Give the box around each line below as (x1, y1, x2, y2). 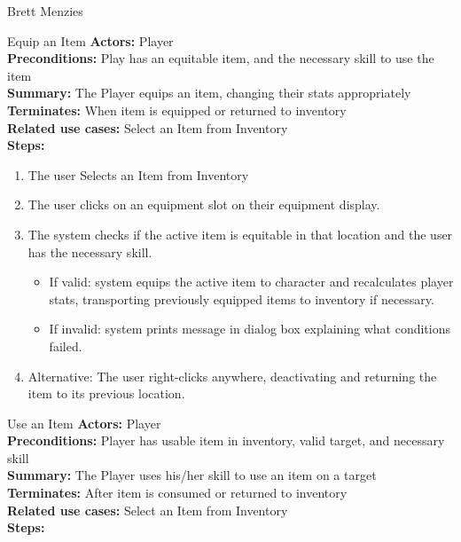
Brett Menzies (7, 2, 83, 20)
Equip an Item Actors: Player (7, 31, 174, 50)
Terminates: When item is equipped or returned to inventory (7, 100, 347, 119)
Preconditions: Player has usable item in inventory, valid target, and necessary (7, 431, 445, 450)
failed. (49, 336, 82, 355)
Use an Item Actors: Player (7, 413, 161, 432)
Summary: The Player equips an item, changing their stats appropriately (7, 83, 411, 102)
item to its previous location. (27, 384, 185, 403)
